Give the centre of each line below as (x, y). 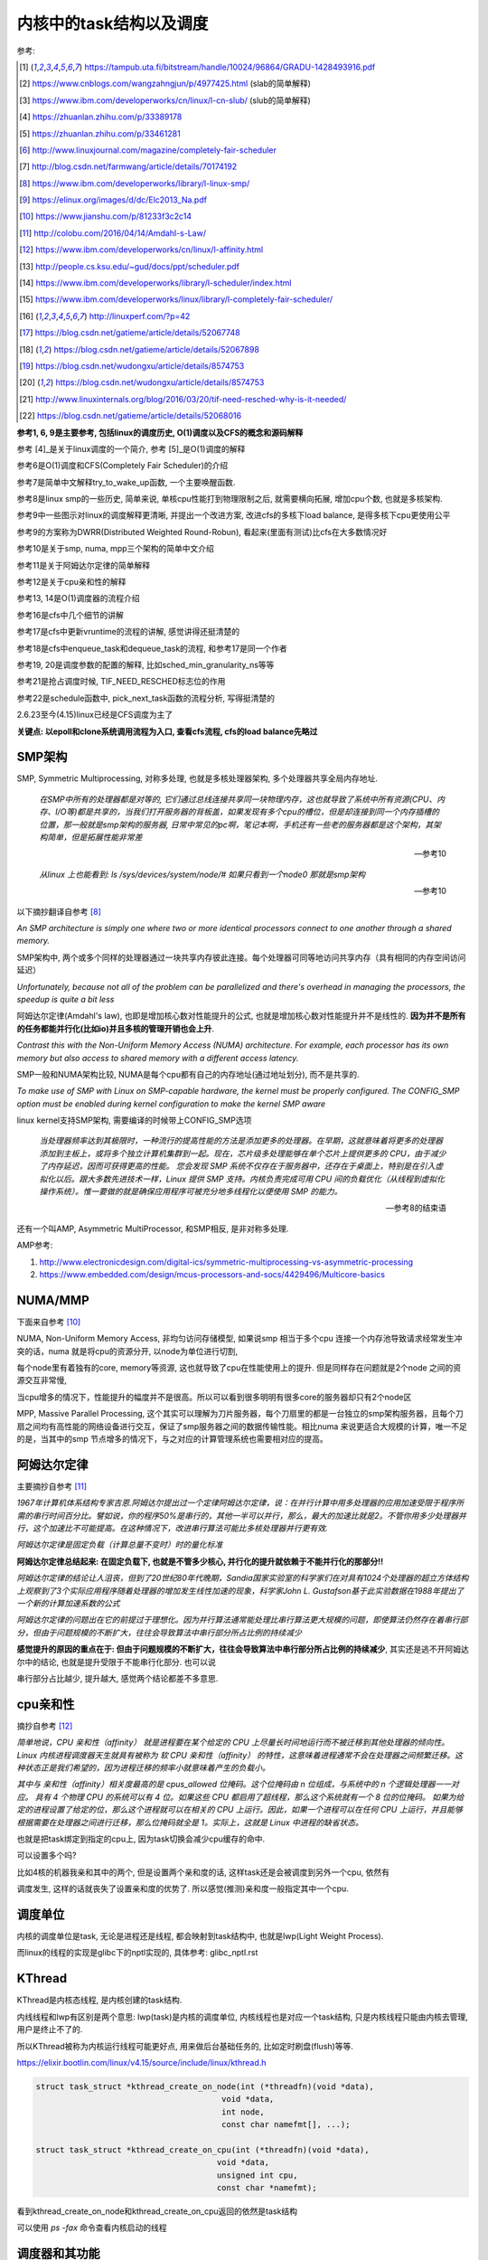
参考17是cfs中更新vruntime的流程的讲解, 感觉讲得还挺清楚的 (128, 632)
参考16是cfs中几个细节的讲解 (70, 615)
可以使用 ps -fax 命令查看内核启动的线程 (92, 2227)
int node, (244, 2112)
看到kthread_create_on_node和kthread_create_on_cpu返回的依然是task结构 (157, 2211)
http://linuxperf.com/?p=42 (140, 315)
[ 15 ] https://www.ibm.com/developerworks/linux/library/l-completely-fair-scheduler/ (176, 299)
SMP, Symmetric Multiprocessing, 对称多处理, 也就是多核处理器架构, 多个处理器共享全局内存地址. (197, 778)
